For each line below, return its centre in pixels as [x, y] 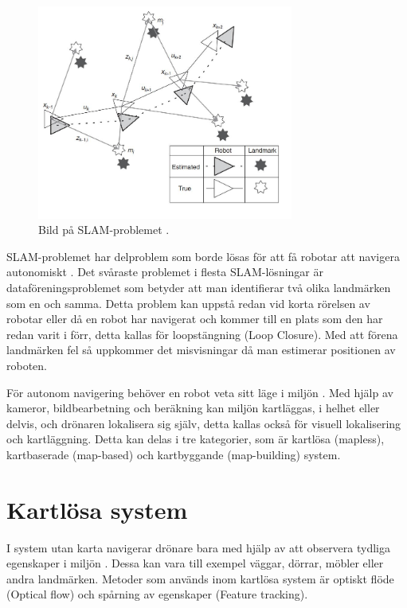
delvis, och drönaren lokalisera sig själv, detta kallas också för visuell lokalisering [204, 423]
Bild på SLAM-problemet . [104, 230]
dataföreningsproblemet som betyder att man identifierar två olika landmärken [199, 287]
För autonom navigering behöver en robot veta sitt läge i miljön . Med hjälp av [200, 392]
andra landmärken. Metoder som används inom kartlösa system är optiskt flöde [200, 578]
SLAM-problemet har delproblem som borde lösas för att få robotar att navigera [203, 256]
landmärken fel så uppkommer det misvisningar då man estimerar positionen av [201, 350]
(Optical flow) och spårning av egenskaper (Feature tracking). [157, 594]
